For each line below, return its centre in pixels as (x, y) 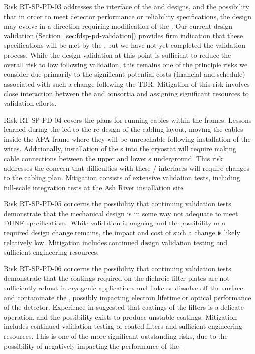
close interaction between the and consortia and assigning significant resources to (126, 93)
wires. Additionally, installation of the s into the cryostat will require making (120, 148)
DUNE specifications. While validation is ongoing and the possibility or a (115, 223)
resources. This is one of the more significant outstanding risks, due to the (116, 336)
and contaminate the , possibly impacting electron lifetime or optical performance (127, 297)
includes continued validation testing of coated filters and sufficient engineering (123, 326)
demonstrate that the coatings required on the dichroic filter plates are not (117, 278)
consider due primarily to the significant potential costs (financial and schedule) (125, 74)
